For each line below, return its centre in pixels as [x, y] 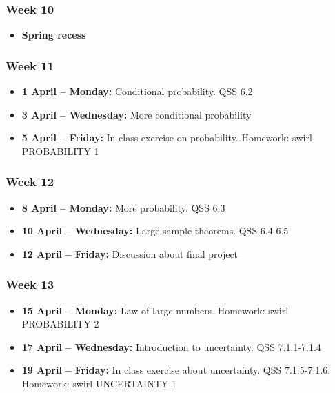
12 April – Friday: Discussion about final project [130, 253]
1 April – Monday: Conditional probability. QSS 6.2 [137, 91]
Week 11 [30, 65]
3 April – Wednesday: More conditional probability [136, 114]
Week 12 [30, 182]
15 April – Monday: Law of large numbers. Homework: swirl [155, 310]
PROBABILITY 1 [60, 151]
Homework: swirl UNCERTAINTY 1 [99, 383]
